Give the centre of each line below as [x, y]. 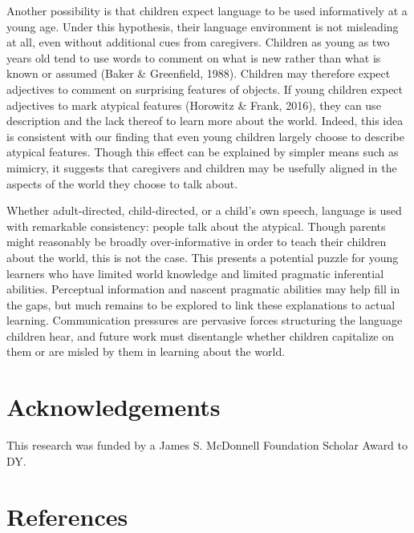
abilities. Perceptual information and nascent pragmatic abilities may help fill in [203, 289]
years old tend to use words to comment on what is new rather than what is [194, 57]
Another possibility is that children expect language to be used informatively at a [207, 10]
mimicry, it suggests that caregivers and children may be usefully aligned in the [202, 167]
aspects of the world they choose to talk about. [122, 183]
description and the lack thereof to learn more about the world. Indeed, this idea [205, 121]
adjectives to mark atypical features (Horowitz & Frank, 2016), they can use [194, 105]
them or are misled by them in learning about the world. [146, 351]
